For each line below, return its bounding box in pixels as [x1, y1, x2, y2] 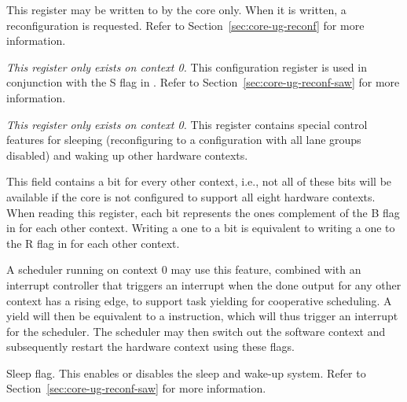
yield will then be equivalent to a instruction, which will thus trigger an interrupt [6, 308, 398, 324]
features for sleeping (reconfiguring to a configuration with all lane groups [6, 131, 361, 148]
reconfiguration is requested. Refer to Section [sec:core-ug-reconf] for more [6, 17, 365, 33]
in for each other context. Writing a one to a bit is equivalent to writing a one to [6, 219, 395, 236]
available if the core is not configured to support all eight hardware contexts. [6, 188, 376, 205]
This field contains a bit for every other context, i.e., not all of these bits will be [6, 173, 392, 190]
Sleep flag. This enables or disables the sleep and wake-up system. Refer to [6, 364, 366, 381]
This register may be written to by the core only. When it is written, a [6, 2, 346, 17]
